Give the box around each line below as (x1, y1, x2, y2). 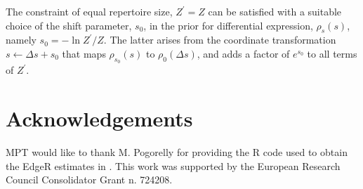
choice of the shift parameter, (6, 18, 132, 32)
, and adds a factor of (197, 46, 290, 60)
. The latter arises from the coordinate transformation (103, 32, 336, 47)
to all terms (307, 46, 357, 60)
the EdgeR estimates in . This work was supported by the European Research (6, 158, 341, 173)
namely (6, 32, 37, 47)
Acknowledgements (6, 103, 193, 132)
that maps (62, 46, 106, 60)
